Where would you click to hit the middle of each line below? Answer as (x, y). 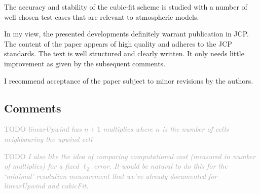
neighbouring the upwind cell (48, 139)
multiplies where (128, 129)
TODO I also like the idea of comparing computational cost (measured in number (130, 156)
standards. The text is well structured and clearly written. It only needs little (124, 53)
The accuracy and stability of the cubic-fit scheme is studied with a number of (126, 7)
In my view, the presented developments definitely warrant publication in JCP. (126, 34)
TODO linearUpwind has (43, 129)
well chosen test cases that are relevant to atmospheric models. (102, 16)
